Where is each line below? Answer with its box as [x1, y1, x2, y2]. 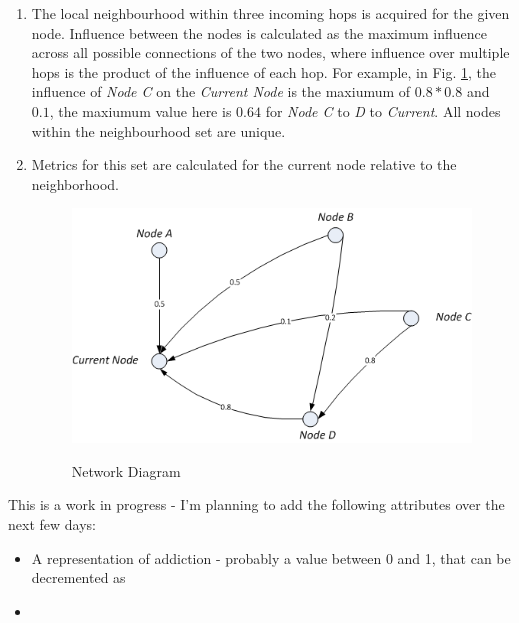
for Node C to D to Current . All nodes [265, 100, 501, 121]
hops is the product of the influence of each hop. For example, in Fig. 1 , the [31, 61, 496, 82]
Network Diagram [71, 460, 181, 481]
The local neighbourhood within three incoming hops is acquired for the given [31, 3, 510, 23]
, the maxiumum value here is [49, 100, 232, 121]
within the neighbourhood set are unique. [31, 120, 286, 141]
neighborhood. [31, 173, 119, 194]
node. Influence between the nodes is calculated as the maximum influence [31, 22, 487, 43]
